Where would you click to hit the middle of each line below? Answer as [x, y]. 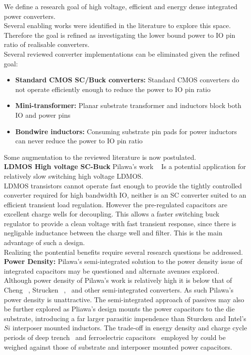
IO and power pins [43, 115]
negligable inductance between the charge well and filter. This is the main [113, 233]
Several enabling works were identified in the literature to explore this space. [118, 25]
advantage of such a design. [44, 242]
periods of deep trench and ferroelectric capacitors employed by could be [115, 337]
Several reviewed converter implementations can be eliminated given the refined [122, 54]
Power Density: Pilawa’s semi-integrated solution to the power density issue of [123, 261]
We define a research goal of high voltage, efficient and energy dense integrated [121, 6]
